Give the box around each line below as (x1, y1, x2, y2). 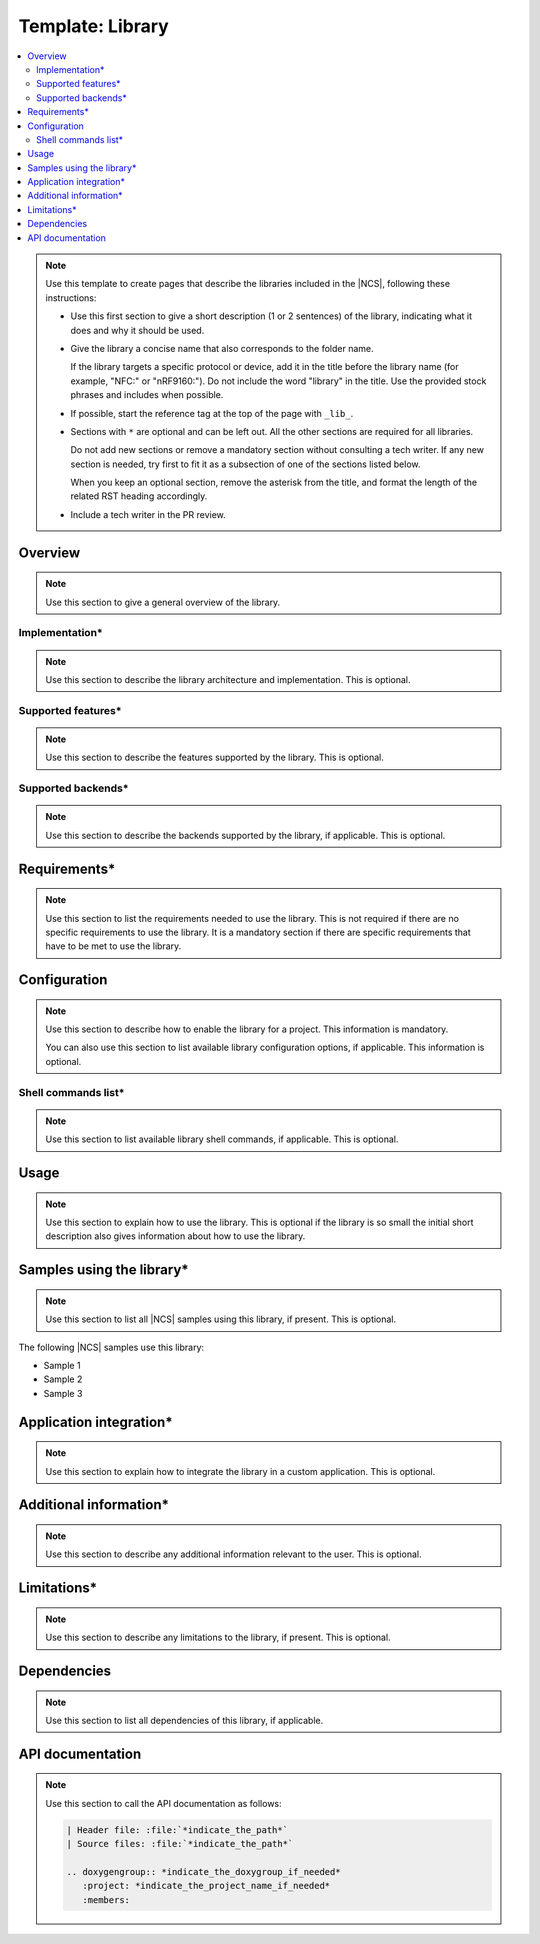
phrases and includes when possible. (70, 389, 224, 401)
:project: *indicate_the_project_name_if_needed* (81, 1880, 331, 1892)
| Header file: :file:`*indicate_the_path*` (66, 1824, 289, 1835)
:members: (81, 1894, 130, 1905)
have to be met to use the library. (45, 940, 182, 952)
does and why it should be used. (70, 324, 205, 336)
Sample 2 (43, 1373, 83, 1385)
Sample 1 (43, 1359, 81, 1371)
